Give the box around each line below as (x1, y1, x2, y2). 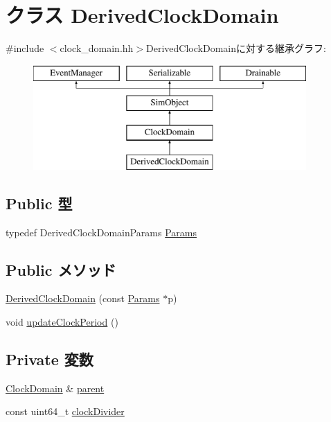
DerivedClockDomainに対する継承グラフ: (146, 41, 326, 55)
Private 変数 (6, 349, 93, 370)
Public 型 (6, 192, 73, 213)
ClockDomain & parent (6, 380, 105, 395)
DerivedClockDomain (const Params (6, 291, 160, 306)
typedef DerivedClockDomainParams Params (6, 225, 197, 239)
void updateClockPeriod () (6, 315, 118, 329)
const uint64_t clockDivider (6, 404, 125, 419)
